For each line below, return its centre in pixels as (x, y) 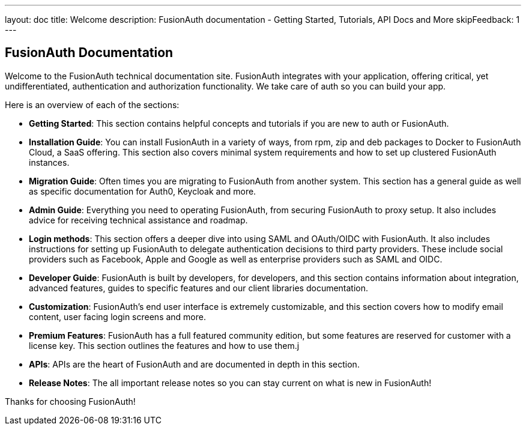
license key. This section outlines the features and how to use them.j (164, 345)
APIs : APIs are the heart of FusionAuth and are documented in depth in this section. (194, 364)
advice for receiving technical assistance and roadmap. (138, 220)
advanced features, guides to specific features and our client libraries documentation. (199, 288)
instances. (49, 162)
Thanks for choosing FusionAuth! (70, 401)
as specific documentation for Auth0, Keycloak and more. (143, 191)
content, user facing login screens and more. (117, 316)
